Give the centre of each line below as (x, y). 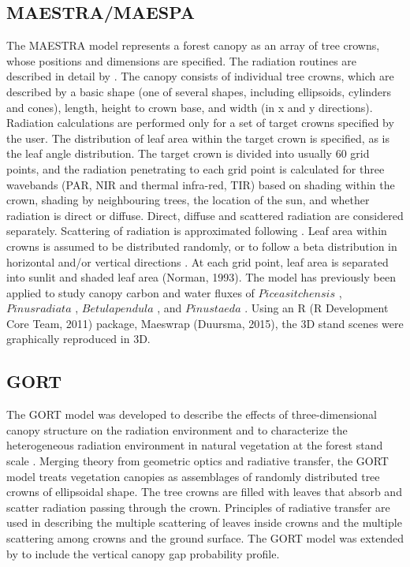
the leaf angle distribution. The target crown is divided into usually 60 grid (188, 153)
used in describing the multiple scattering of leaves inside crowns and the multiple (204, 522)
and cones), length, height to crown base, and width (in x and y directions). (190, 107)
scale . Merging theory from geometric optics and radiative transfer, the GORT (198, 461)
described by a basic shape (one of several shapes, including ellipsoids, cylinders (199, 91)
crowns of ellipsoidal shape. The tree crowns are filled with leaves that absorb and (204, 492)
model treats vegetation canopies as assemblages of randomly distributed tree (193, 476)
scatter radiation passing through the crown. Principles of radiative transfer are (198, 507)
